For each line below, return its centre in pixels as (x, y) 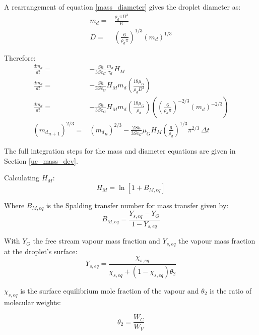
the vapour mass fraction (217, 241)
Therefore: (20, 57)
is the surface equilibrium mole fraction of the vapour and (110, 290)
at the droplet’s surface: (41, 251)
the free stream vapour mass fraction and (96, 241)
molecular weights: (33, 302)
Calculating (22, 178)
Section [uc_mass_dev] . (41, 160)
